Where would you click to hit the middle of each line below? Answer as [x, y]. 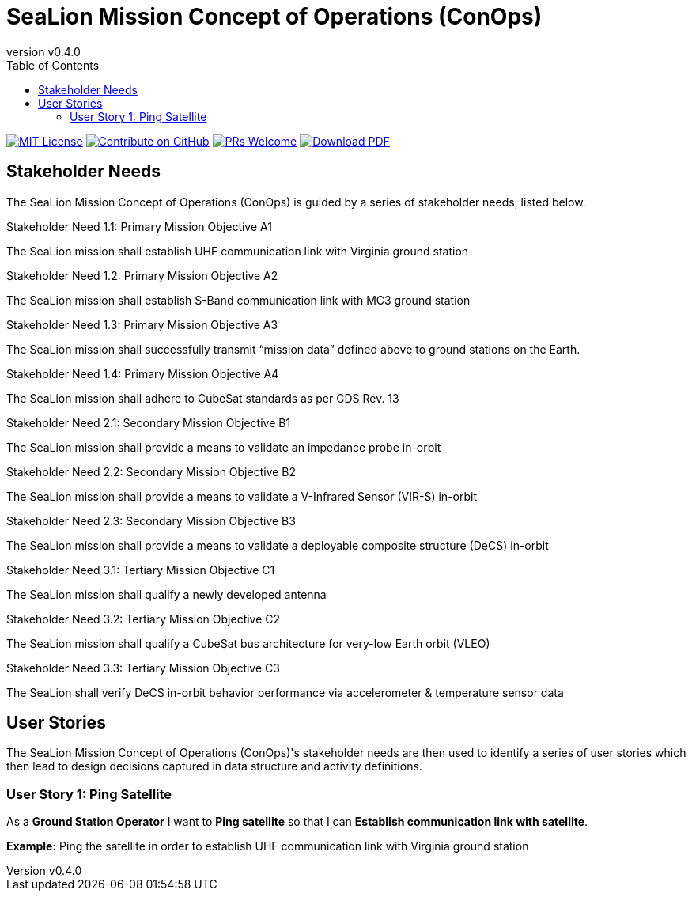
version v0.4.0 [43, 51]
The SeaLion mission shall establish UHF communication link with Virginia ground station [238, 251]
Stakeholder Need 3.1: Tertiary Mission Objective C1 [141, 570]
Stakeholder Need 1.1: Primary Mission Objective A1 [139, 226]
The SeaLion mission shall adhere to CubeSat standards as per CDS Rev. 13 [203, 398]
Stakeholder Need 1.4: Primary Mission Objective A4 [143, 373]
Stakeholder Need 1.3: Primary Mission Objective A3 [142, 324]
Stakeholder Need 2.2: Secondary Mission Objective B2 [151, 471]
